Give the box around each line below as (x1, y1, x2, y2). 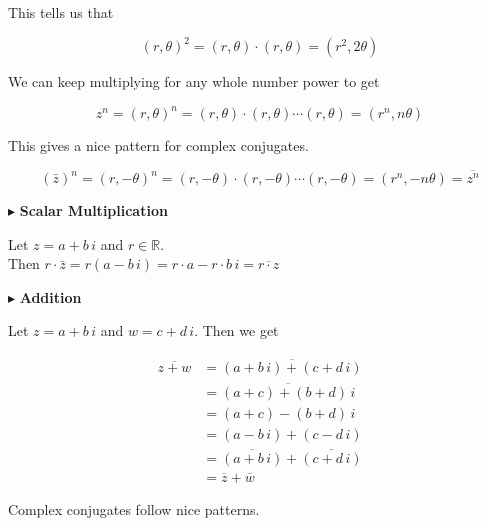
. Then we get (194, 320, 279, 341)
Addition (19, 286, 82, 307)
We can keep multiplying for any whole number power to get (8, 71, 380, 92)
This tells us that (8, 2, 114, 22)
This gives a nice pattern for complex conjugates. (8, 135, 309, 156)
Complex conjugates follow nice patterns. (8, 499, 260, 520)
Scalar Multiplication (19, 200, 168, 221)
